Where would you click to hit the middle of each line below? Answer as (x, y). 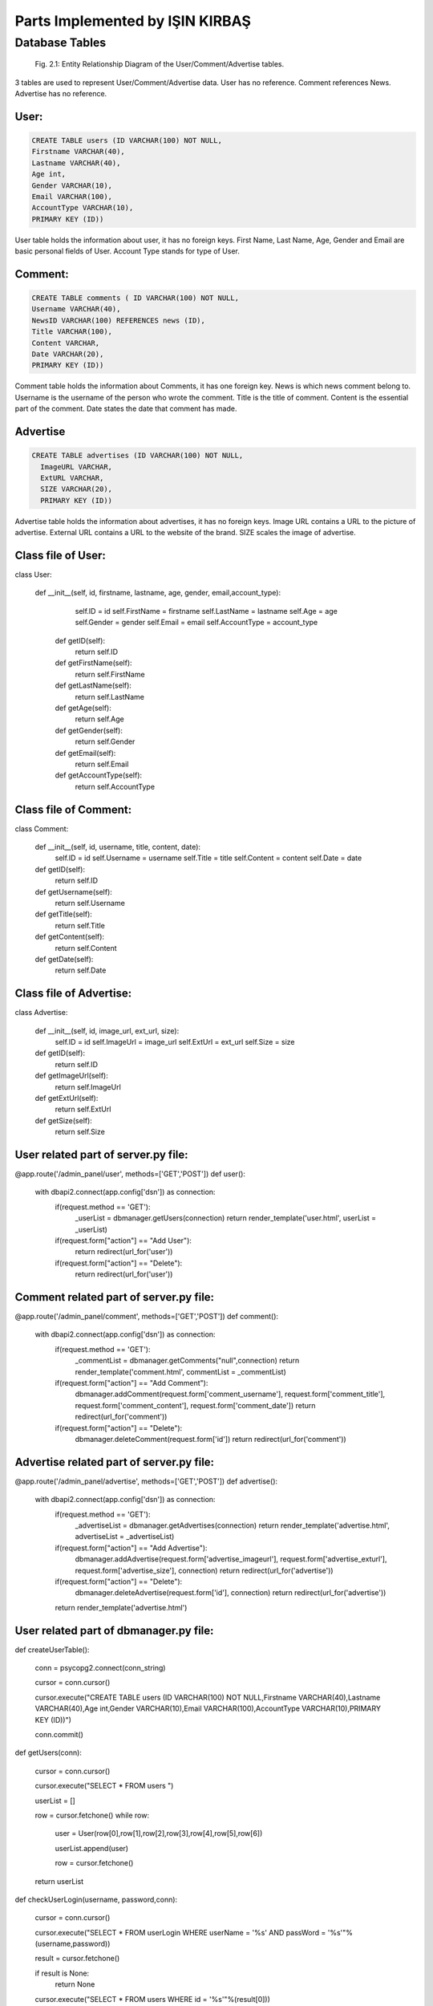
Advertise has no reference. (61, 93)
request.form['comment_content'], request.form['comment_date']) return (195, 1405)
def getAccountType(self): (99, 775)
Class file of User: (60, 555)
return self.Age (99, 719)
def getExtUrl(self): (67, 1098)
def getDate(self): (64, 959)
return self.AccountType (115, 786)
